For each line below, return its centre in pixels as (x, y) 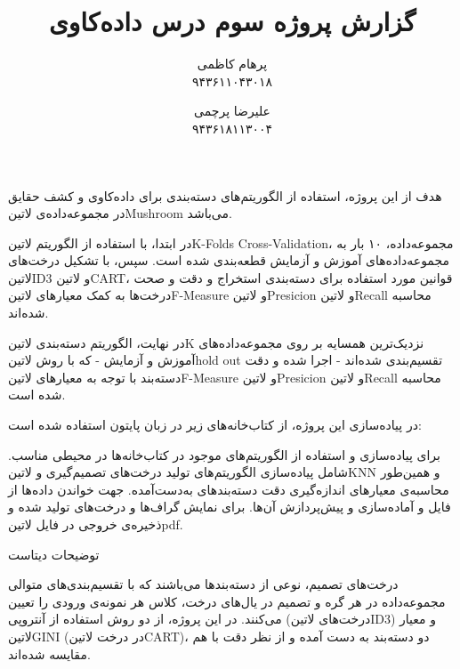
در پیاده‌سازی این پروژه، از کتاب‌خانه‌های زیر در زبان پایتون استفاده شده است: (215, 425)
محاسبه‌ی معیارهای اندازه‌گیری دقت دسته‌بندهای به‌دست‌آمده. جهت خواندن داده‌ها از (229, 489)
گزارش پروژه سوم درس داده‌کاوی (232, 21)
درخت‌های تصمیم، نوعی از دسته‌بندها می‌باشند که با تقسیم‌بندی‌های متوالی (203, 584)
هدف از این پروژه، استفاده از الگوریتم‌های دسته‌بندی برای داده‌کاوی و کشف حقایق (225, 195)
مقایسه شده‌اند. (49, 653)
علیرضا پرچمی (232, 111)
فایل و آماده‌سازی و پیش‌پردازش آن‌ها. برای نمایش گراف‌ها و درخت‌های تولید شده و (230, 507)
